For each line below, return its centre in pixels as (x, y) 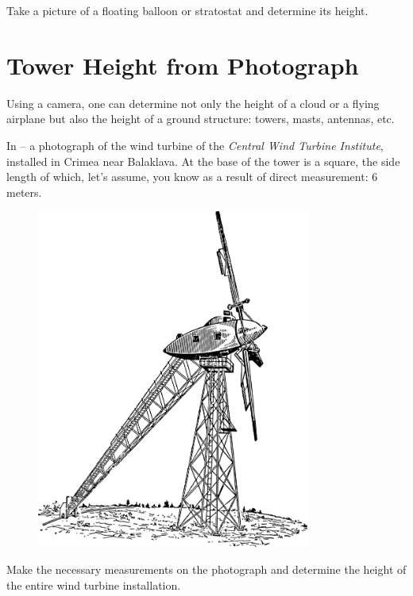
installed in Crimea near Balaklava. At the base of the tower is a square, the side (203, 161)
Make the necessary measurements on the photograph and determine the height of (206, 569)
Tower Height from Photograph (183, 65)
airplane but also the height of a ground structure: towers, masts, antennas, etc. (201, 119)
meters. (24, 192)
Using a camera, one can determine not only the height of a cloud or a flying (193, 103)
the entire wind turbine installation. (94, 584)
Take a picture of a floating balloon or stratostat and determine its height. (187, 10)
